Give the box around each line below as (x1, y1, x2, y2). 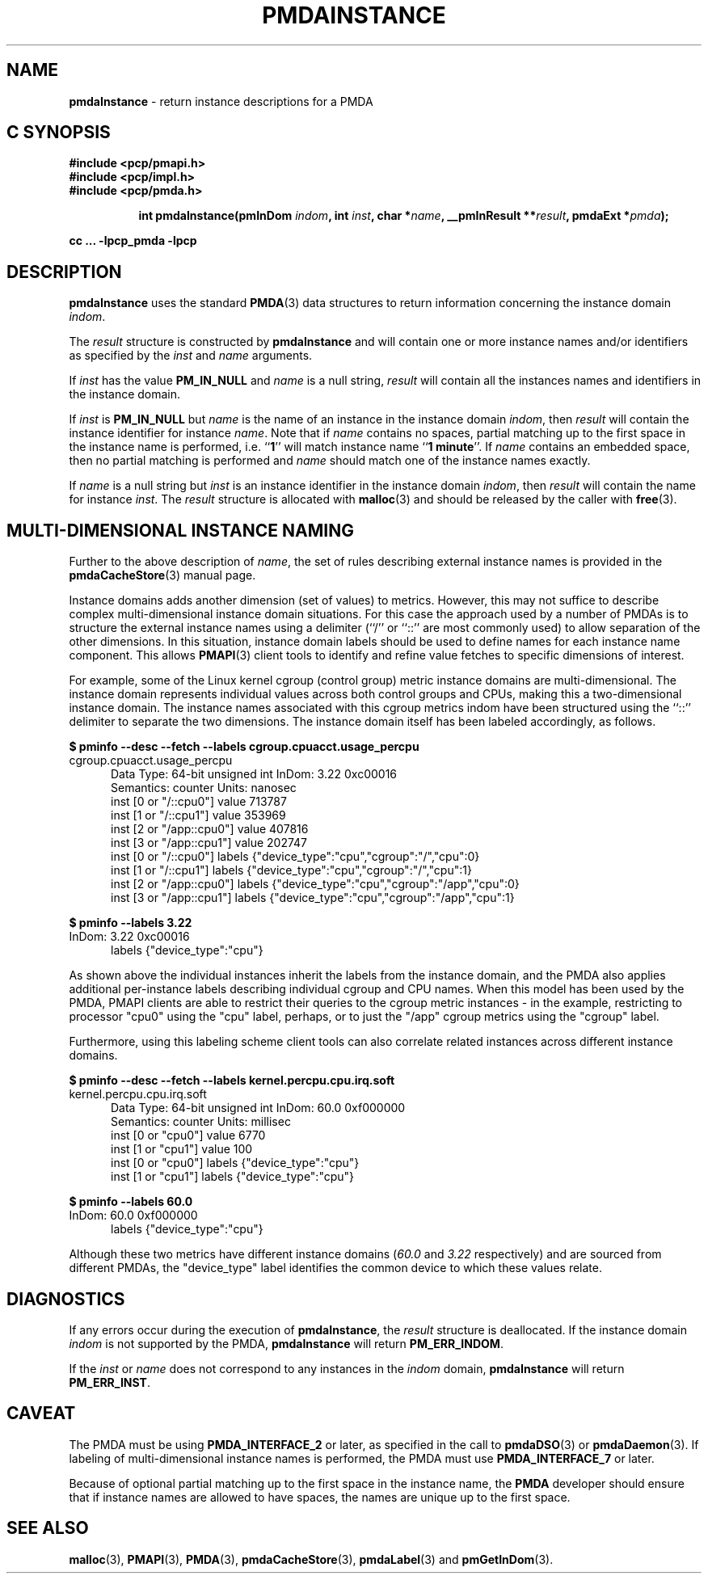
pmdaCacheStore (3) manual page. (69, 568, 256, 583)
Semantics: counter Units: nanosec (111, 781, 297, 795)
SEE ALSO (6, 1518, 89, 1539)
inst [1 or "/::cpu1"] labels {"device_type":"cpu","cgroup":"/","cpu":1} (111, 863, 472, 878)
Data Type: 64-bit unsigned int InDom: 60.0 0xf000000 (111, 1101, 406, 1115)
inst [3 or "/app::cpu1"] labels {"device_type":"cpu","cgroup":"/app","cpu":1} (111, 891, 515, 905)
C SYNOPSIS (6, 122, 111, 143)
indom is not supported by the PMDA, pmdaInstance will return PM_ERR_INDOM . (69, 1336, 504, 1350)
